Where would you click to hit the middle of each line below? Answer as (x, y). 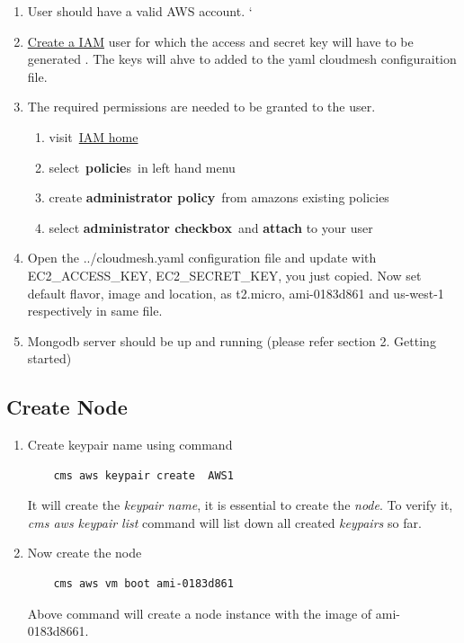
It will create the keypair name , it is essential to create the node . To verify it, (240, 505)
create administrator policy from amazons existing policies (219, 197)
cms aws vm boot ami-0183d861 (143, 584)
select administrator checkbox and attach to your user (211, 227)
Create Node (67, 407)
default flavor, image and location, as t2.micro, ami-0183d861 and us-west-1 (236, 293)
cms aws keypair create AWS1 (143, 475)
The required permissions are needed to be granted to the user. (201, 107)
